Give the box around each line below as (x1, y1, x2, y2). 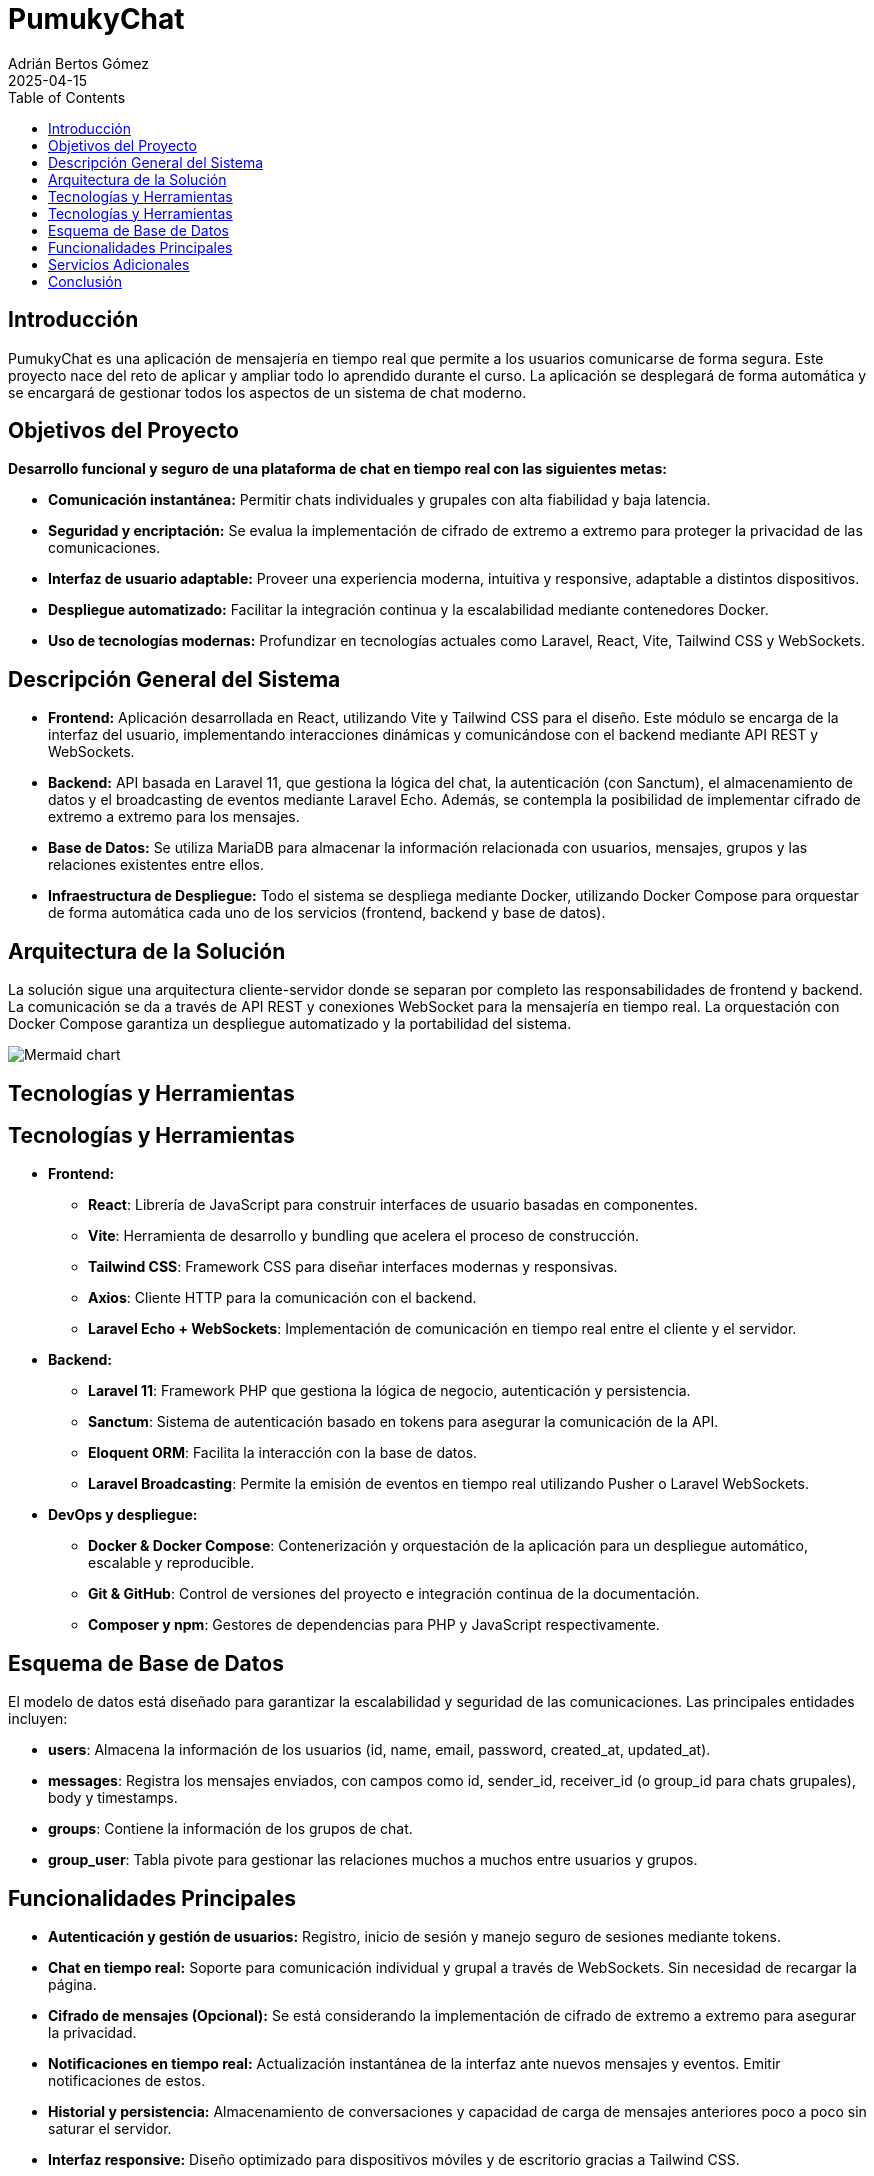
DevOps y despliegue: (48, 1506, 198, 1524)
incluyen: (8, 1710, 68, 1728)
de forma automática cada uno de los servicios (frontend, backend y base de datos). (48, 904, 606, 922)
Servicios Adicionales (48, 255, 190, 273)
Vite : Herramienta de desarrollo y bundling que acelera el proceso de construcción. (88, 1227, 639, 1245)
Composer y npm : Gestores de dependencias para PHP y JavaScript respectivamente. (88, 1616, 660, 1634)
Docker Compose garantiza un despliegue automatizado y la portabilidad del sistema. (8, 1015, 572, 1033)
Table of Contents (8, 88, 126, 106)
